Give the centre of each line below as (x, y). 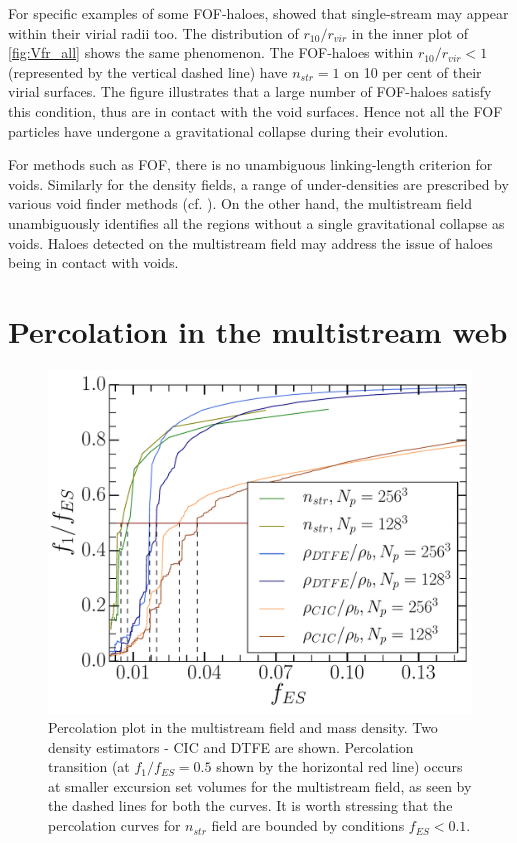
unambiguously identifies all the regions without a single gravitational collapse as (256, 222)
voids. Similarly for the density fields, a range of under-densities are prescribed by (258, 183)
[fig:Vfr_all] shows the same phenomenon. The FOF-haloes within (211, 52)
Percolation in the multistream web (258, 330)
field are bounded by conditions (308, 825)
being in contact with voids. (93, 262)
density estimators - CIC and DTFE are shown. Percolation (231, 746)
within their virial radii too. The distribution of (153, 32)
